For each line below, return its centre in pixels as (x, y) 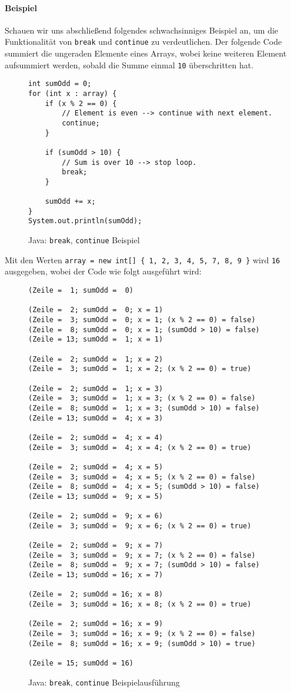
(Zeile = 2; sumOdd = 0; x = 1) (96, 310)
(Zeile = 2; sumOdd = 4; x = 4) (96, 437)
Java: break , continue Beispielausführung (104, 682)
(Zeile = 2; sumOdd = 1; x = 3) (96, 388)
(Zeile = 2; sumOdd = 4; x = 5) (96, 467)
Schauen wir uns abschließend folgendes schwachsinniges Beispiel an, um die (142, 30)
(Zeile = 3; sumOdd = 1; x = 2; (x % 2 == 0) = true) (140, 369)
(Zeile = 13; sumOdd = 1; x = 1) (96, 340)
